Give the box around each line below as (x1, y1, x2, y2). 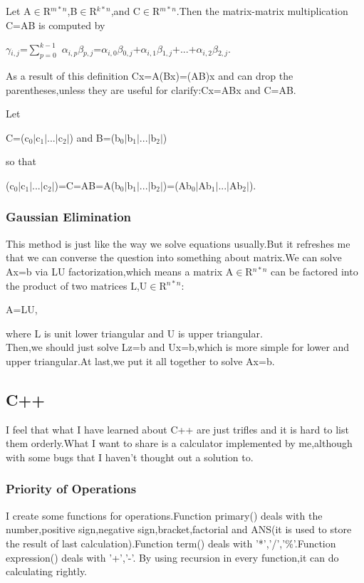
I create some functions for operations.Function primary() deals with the (6, 508, 323, 522)
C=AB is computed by (6, 17, 105, 32)
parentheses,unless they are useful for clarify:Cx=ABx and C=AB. (6, 82, 296, 97)
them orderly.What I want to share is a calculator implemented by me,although (6, 436, 353, 451)
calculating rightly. (6, 564, 88, 579)
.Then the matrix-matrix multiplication (176, 4, 348, 18)
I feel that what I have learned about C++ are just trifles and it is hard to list (6, 421, 349, 436)
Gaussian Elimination (6, 208, 132, 226)
